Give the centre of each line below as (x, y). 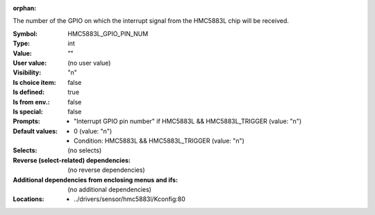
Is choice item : (34, 82)
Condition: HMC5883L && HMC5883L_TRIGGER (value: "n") (159, 141)
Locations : (28, 199)
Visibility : (27, 72)
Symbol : (25, 33)
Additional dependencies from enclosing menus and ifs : (95, 180)
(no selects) (85, 150)
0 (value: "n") (93, 131)
